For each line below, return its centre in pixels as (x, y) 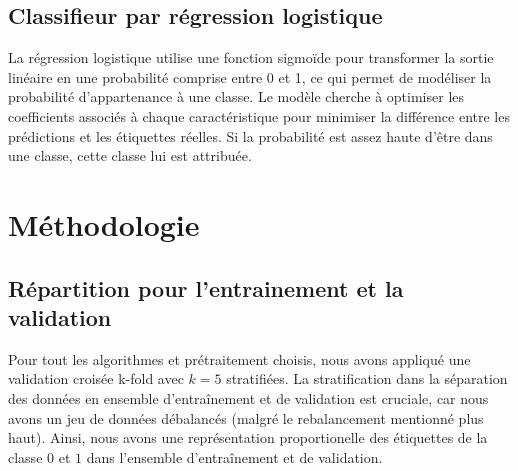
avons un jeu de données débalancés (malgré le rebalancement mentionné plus (246, 417)
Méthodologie (104, 223)
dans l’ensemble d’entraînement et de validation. (234, 456)
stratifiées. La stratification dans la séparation (367, 378)
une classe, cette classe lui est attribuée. (130, 155)
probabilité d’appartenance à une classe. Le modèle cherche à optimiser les (236, 96)
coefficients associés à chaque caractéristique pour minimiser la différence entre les (259, 115)
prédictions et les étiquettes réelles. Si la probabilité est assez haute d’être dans (250, 135)
